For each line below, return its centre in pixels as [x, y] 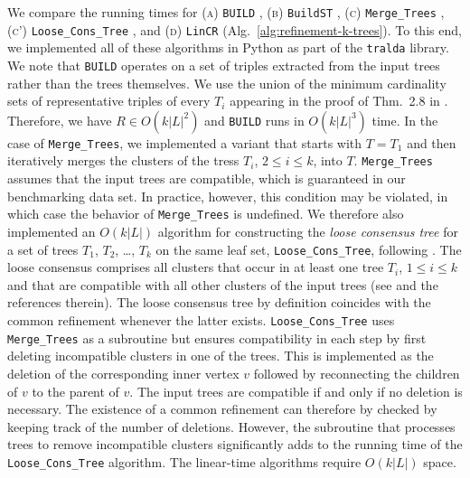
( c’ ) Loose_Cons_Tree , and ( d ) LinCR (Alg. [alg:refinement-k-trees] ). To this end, [235, 29]
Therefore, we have [60, 120]
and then [432, 142]
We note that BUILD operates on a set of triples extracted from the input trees [224, 65]
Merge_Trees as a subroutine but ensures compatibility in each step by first [217, 337]
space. [440, 461]
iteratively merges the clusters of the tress [123, 160]
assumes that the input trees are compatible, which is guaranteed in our [207, 178]
